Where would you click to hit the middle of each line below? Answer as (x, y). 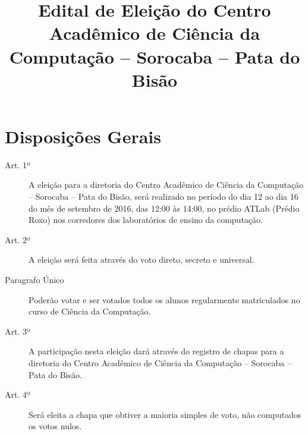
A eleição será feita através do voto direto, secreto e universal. (142, 260)
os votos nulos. (55, 426)
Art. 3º (18, 331)
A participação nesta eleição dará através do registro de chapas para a (156, 351)
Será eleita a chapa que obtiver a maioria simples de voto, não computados (165, 414)
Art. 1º (18, 164)
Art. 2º (18, 239)
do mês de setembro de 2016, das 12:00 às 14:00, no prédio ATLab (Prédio (164, 208)
